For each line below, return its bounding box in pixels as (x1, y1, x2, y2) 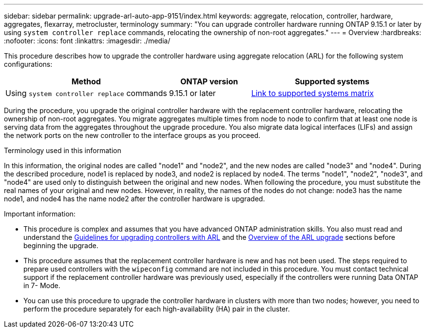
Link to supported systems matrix (251, 88, 374, 98)
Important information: (4, 210, 76, 218)
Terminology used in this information (4, 146, 121, 155)
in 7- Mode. (23, 281, 60, 290)
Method (71, 77, 101, 86)
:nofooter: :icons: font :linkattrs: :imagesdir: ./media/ (4, 37, 171, 45)
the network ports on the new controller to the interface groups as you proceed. (4, 131, 261, 139)
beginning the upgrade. (23, 241, 98, 250)
